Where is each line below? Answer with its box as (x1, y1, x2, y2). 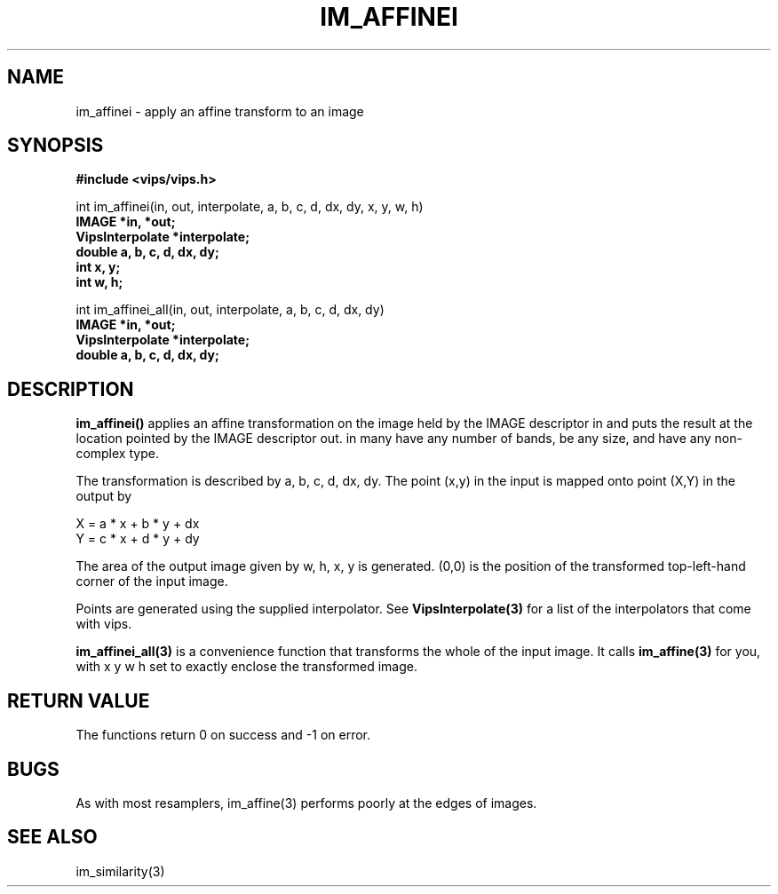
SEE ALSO (7, 826, 98, 849)
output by (75, 488, 132, 504)
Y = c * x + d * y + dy (75, 531, 200, 547)
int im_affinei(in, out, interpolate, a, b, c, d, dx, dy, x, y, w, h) (75, 199, 424, 215)
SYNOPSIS (7, 134, 104, 157)
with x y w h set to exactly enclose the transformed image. (75, 659, 417, 675)
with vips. (75, 616, 132, 632)
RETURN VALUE (7, 689, 150, 712)
